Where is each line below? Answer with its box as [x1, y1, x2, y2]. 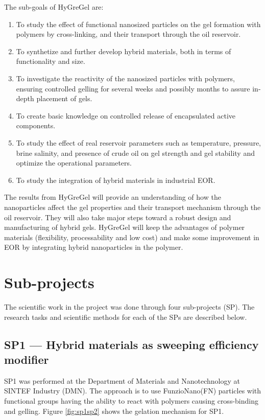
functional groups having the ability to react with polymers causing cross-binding [4, 395, 258, 406]
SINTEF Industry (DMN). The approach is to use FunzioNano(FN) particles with [4, 385, 261, 396]
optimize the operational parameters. [16, 157, 132, 168]
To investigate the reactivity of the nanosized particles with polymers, [16, 73, 235, 83]
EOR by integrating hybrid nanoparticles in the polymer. [4, 242, 183, 252]
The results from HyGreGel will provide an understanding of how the [4, 192, 221, 202]
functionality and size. [16, 56, 85, 66]
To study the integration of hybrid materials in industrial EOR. [16, 174, 215, 185]
